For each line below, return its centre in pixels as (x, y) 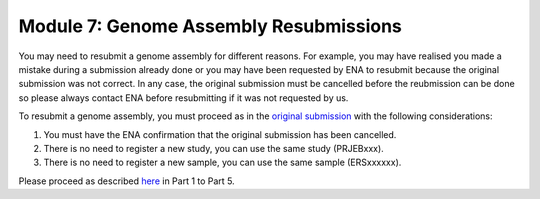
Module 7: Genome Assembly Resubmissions (210, 26)
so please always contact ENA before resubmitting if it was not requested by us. (183, 97)
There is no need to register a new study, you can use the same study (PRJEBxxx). (213, 148)
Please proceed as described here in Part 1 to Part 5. (126, 181)
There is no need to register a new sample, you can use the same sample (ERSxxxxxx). (222, 162)
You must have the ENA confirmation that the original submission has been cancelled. (220, 134)
